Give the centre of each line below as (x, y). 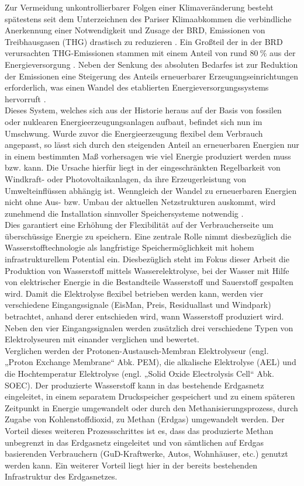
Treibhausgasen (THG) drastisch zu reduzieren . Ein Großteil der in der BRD (144, 41)
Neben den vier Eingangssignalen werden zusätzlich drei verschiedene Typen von (149, 327)
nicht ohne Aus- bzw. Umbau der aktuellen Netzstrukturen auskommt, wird (140, 202)
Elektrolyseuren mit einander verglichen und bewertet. (102, 339)
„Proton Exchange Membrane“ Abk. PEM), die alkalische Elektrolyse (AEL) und (151, 362)
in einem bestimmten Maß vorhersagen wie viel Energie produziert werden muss (148, 156)
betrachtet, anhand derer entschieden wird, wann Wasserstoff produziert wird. (144, 316)
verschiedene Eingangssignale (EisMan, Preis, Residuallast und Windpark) (138, 305)
